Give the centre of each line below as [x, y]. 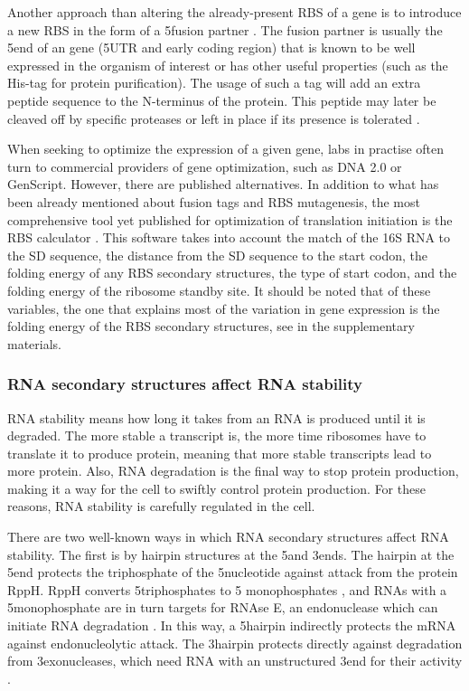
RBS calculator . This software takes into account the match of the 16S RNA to [229, 237]
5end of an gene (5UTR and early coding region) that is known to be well [211, 47]
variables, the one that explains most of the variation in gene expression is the [224, 308]
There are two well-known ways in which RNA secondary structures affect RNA [228, 537]
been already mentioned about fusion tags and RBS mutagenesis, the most [214, 201]
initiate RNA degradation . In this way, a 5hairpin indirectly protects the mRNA [232, 625]
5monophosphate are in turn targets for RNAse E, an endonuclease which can [223, 607]
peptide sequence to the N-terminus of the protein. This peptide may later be [222, 100]
